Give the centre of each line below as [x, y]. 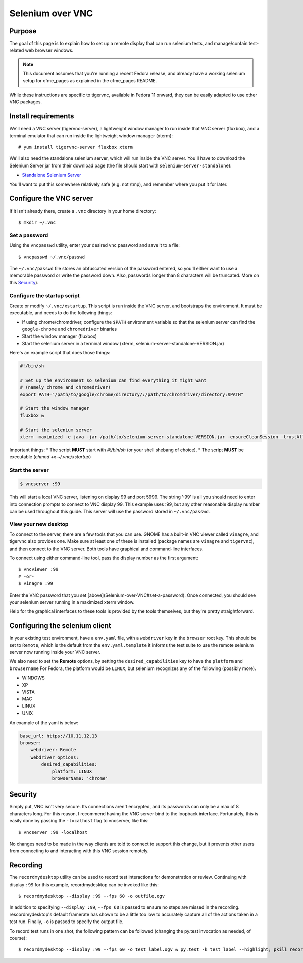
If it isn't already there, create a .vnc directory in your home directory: [83, 211]
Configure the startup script [44, 296]
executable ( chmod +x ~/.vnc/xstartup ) [50, 457]
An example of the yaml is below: [44, 722]
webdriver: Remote [53, 750]
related [17, 50]
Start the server [29, 470]
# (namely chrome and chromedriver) [65, 387]
